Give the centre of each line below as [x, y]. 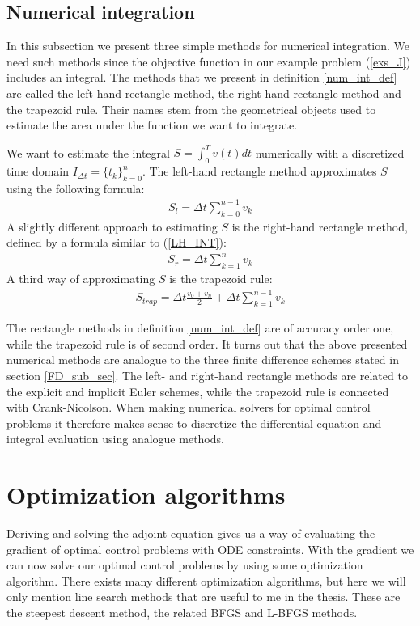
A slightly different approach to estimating [112, 226]
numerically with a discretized [330, 152]
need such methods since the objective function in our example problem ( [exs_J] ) [209, 61]
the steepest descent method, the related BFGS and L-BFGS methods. [182, 613]
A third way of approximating [81, 279]
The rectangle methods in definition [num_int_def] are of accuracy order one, [200, 328]
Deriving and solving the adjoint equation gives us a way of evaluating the [191, 533]
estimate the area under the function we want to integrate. [152, 125]
